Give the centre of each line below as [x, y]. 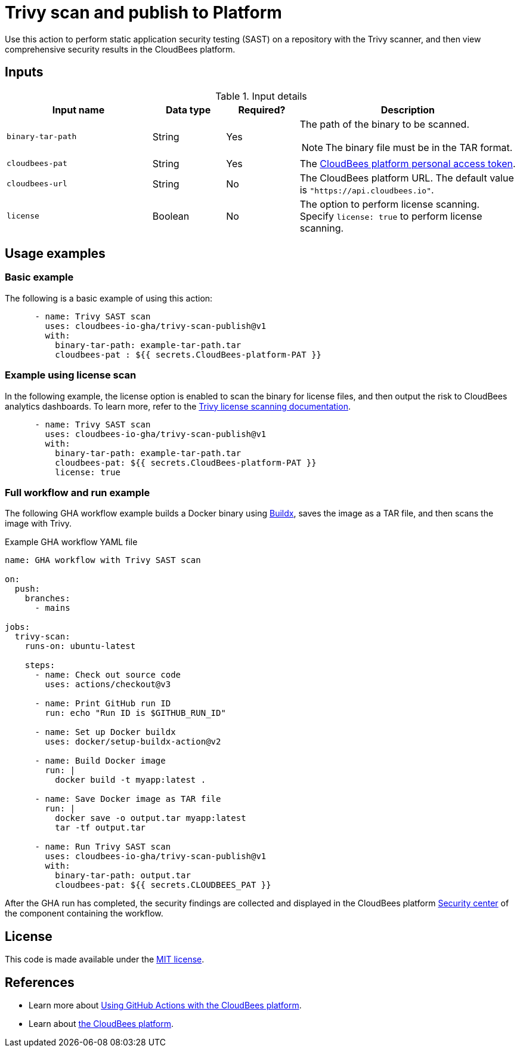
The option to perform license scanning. [390, 204]
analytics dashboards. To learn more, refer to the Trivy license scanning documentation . [178, 406]
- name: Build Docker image [100, 761]
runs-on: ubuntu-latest [80, 646]
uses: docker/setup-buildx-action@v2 [133, 742]
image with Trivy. [38, 524]
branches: [47, 599]
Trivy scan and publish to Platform [143, 13]
